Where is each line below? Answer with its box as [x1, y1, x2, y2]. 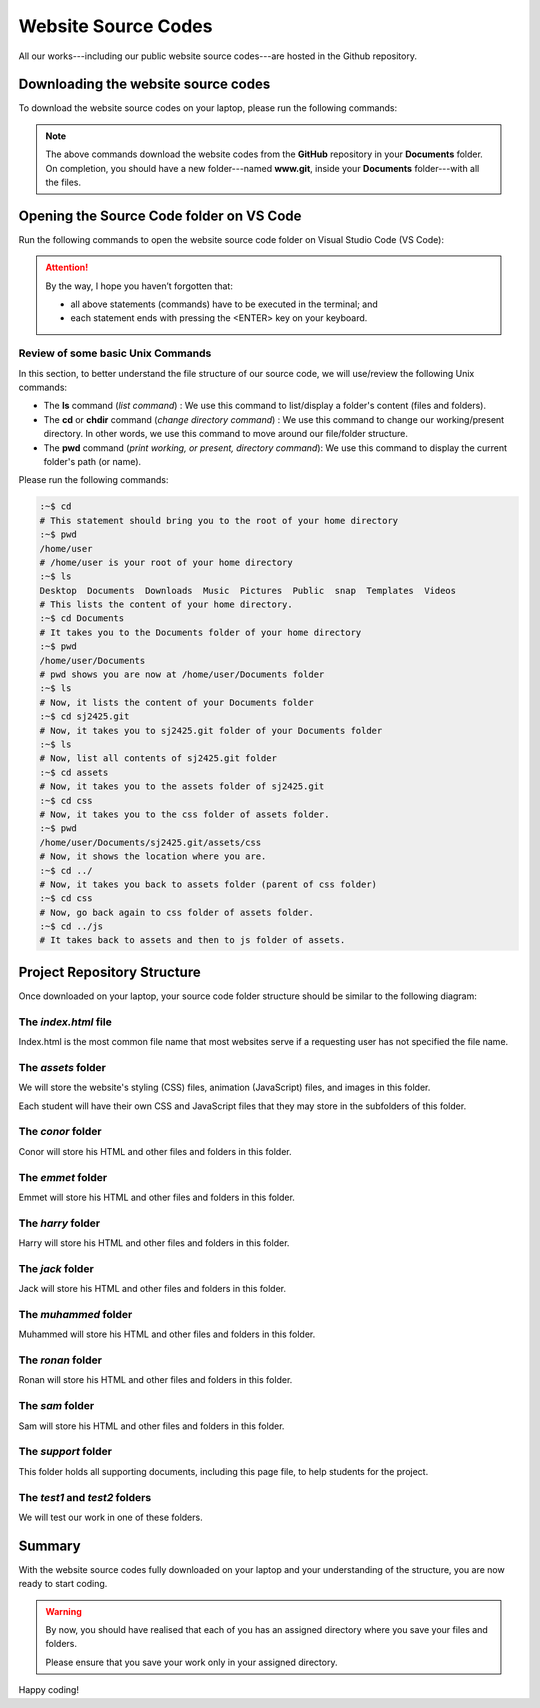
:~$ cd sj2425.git [39, 711, 130, 722]
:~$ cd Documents [39, 613, 125, 624]
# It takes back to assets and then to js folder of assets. [39, 935, 346, 946]
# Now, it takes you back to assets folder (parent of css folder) [39, 878, 378, 890]
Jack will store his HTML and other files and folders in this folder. [18, 1283, 287, 1295]
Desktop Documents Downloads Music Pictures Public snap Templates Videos [39, 585, 457, 596]
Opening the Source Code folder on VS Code [18, 207, 302, 224]
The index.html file [18, 1015, 112, 1029]
